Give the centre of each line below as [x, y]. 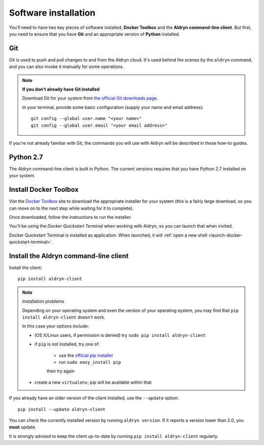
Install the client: [26, 268]
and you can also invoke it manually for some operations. [66, 67]
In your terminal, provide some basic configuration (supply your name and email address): [113, 107]
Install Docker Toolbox [44, 190]
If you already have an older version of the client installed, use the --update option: [94, 398]
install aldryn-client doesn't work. [64, 317]
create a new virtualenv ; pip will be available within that [93, 382]
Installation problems [43, 302]
